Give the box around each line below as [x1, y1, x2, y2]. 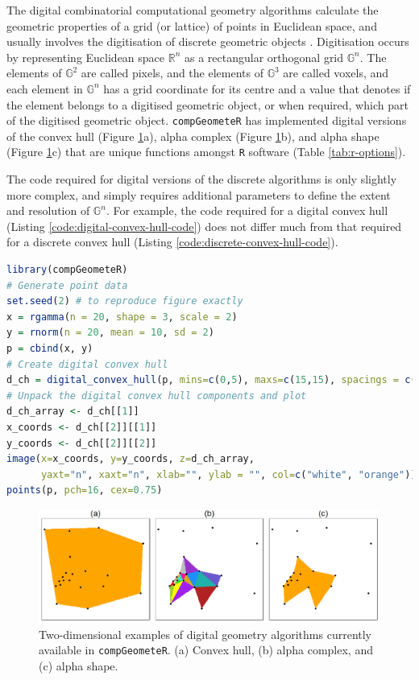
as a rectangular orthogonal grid [185, 48, 344, 65]
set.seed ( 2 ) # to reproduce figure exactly [6, 295, 243, 307]
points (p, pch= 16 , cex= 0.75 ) [6, 484, 163, 497]
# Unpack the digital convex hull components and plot [6, 389, 307, 402]
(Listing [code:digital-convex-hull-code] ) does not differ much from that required [6, 217, 402, 234]
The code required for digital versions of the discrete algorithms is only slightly [6, 171, 397, 188]
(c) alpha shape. [39, 657, 118, 674]
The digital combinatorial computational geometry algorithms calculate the [6, 2, 379, 18]
